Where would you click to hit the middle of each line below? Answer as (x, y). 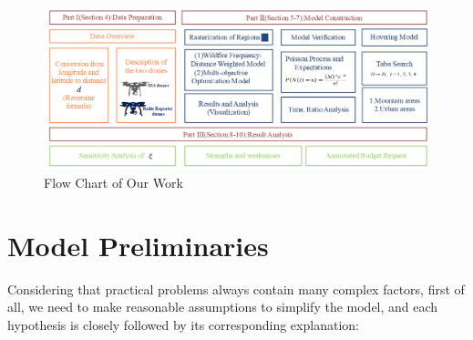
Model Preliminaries (138, 245)
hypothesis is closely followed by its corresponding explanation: (183, 324)
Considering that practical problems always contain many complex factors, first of (236, 288)
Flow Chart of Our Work (113, 183)
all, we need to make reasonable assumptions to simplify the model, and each (223, 307)
